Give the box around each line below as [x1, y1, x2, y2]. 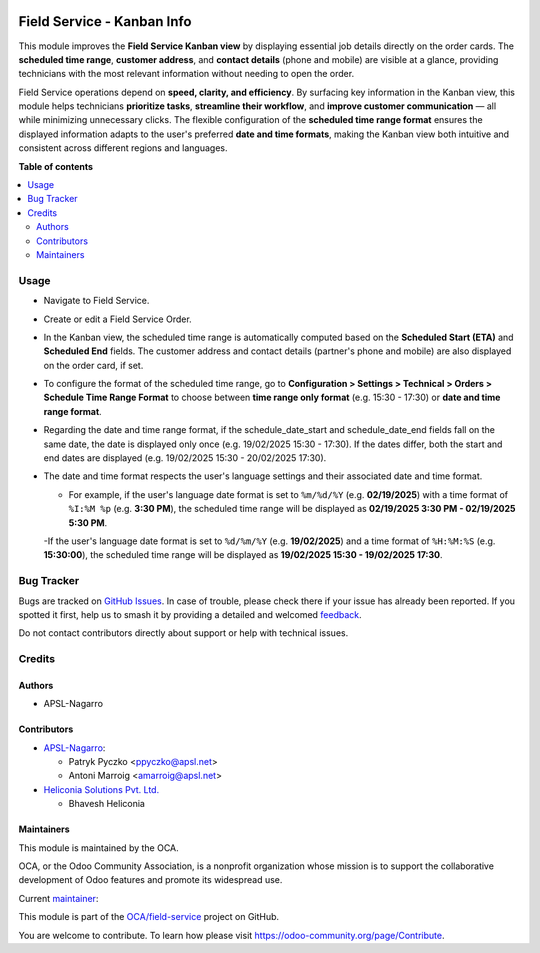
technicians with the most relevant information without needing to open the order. [18, 68, 355, 80]
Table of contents [18, 160, 94, 172]
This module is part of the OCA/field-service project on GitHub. [18, 911, 280, 923]
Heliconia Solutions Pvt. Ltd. [43, 783, 160, 795]
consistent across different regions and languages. [18, 142, 228, 154]
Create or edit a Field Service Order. [43, 313, 192, 325]
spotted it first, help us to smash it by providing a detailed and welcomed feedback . [18, 608, 362, 620]
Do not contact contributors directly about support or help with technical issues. [18, 627, 349, 639]
